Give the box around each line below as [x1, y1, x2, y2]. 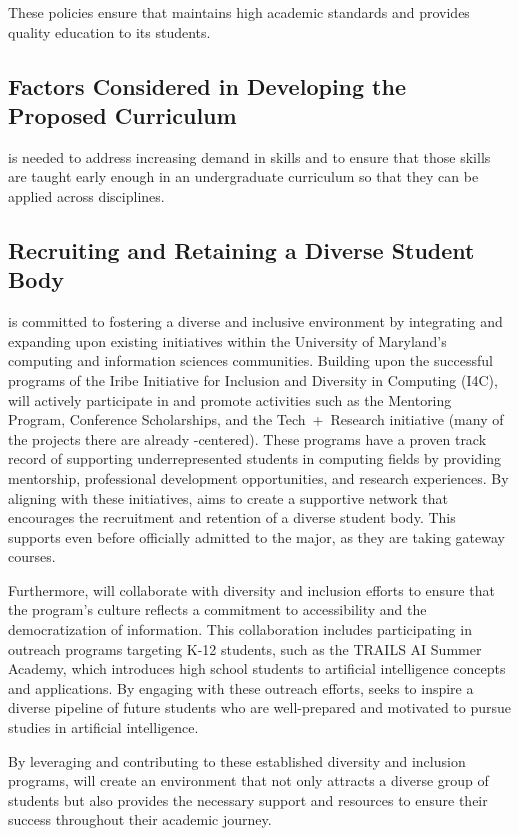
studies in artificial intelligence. [8, 717, 199, 738]
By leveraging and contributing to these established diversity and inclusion [8, 750, 466, 771]
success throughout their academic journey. [8, 809, 272, 830]
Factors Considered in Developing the [8, 70, 406, 101]
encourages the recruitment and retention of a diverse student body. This [8, 507, 456, 528]
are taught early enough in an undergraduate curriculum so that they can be [8, 166, 479, 187]
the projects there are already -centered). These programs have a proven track [8, 428, 487, 449]
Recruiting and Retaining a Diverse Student [8, 234, 475, 265]
